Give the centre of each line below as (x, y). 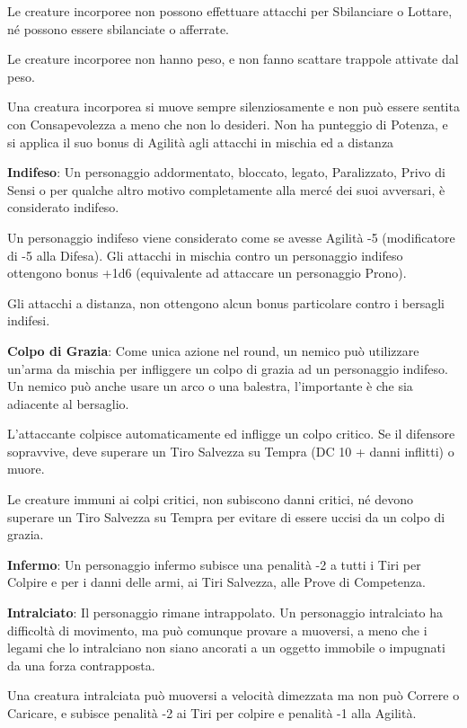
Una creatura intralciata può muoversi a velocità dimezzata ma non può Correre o (233, 695)
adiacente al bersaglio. (68, 403)
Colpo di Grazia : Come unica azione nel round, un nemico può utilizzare (213, 350)
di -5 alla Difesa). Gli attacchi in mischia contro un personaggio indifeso (205, 255)
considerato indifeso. (63, 207)
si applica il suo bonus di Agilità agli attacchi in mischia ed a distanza (201, 142)
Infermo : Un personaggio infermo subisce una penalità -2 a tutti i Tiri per (214, 564)
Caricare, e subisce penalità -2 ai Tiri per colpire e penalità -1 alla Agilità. (212, 713)
